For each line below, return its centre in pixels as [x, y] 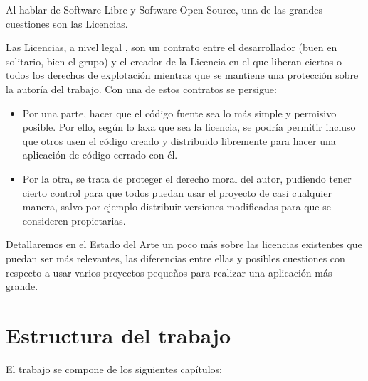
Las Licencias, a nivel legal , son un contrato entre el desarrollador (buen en [172, 47]
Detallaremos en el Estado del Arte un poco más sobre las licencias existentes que [184, 244]
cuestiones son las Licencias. [67, 23]
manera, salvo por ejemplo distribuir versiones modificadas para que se [177, 206]
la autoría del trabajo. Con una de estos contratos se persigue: [141, 88]
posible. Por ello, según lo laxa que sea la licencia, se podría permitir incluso [189, 127]
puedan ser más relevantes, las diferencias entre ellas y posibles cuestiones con [175, 258]
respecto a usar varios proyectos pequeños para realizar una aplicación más [169, 272]
